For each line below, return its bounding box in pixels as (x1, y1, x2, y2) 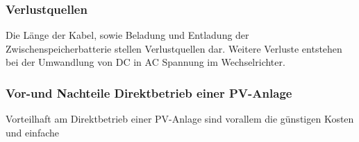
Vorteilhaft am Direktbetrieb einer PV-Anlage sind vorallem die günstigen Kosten (6, 112, 354, 126)
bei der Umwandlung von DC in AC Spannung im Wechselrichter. (6, 55, 285, 69)
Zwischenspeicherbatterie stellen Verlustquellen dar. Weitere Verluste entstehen (6, 41, 342, 55)
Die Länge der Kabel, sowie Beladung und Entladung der (6, 28, 249, 42)
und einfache (6, 125, 60, 139)
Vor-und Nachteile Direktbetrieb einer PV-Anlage (6, 84, 292, 101)
